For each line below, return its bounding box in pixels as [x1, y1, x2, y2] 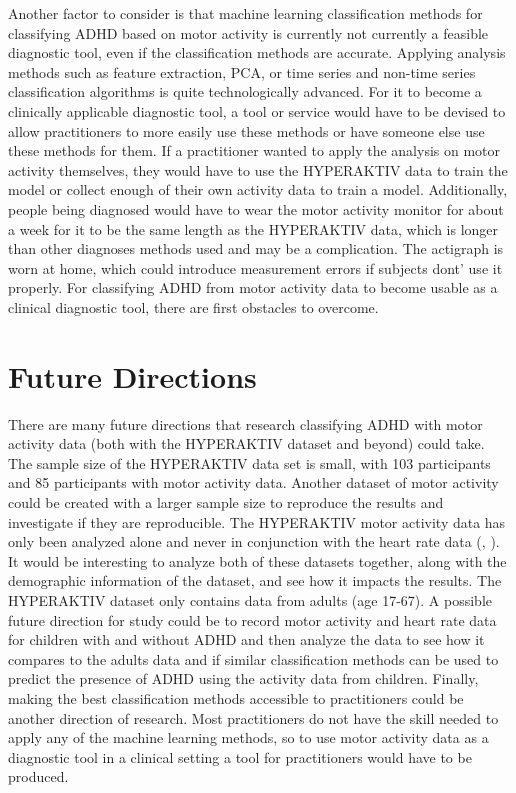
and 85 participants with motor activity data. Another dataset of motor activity [8, 472, 499, 493]
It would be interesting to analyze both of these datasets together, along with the [8, 550, 507, 571]
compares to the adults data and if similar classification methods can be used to [8, 648, 499, 669]
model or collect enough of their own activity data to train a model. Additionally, [8, 179, 508, 200]
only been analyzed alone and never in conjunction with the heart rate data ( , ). [8, 531, 500, 552]
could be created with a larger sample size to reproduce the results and [8, 492, 444, 512]
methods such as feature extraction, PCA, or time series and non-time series [8, 61, 476, 82]
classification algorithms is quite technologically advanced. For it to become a [8, 81, 482, 102]
